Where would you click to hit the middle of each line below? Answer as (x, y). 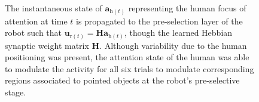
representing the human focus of (187, 8)
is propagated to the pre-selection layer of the (159, 21)
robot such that (33, 33)
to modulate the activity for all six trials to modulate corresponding (129, 68)
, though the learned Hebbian (178, 33)
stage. (16, 92)
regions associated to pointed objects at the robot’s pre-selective (122, 80)
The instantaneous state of (54, 8)
